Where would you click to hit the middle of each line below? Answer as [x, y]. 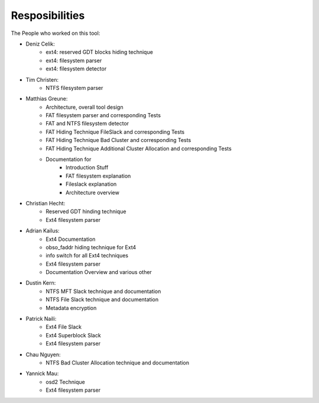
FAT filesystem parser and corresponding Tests [103, 115]
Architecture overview [92, 192]
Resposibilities [48, 15]
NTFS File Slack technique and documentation [102, 299]
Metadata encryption [71, 308]
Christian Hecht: [45, 203]
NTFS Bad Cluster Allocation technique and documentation [118, 363]
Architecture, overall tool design [84, 107]
